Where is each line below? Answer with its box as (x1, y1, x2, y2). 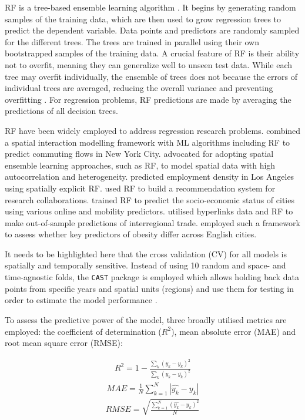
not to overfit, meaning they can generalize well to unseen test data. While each (5, 58, 293, 70)
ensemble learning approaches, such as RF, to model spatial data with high (5, 159, 276, 171)
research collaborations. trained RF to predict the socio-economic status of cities (5, 193, 294, 206)
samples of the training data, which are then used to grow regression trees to (5, 12, 281, 25)
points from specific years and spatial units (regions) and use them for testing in (5, 282, 294, 294)
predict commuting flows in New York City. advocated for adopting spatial (5, 147, 274, 160)
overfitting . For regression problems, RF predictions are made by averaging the (5, 93, 291, 105)
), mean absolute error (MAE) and (171, 325, 296, 337)
